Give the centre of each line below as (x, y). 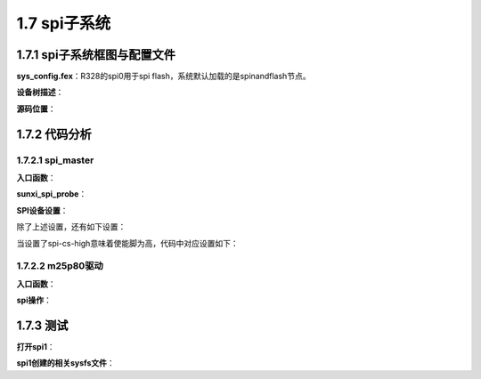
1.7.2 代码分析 (54, 134)
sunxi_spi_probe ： (52, 194)
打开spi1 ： (36, 347)
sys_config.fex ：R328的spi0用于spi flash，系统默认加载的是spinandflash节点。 (163, 77)
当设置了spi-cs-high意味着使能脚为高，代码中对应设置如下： (128, 243)
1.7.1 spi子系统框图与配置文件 (96, 55)
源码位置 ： (36, 109)
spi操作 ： (34, 300)
